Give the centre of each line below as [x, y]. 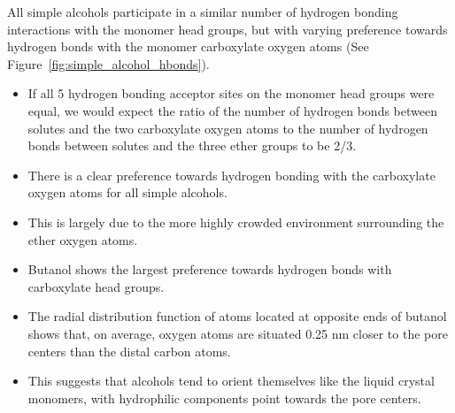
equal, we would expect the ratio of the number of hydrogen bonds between [232, 110]
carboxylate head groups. [96, 286]
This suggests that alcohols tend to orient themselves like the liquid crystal [231, 381]
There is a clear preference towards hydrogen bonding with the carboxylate [231, 175]
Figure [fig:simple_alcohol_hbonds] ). [108, 63]
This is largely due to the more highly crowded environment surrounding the [236, 222]
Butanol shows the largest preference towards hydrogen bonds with [210, 269]
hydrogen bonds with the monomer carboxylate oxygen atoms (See [188, 46]
